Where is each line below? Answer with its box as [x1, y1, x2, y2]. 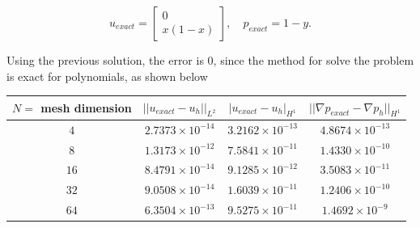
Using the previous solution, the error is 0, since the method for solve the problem [6, 52, 414, 68]
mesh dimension [40, 99, 132, 116]
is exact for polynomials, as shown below [6, 67, 208, 84]
